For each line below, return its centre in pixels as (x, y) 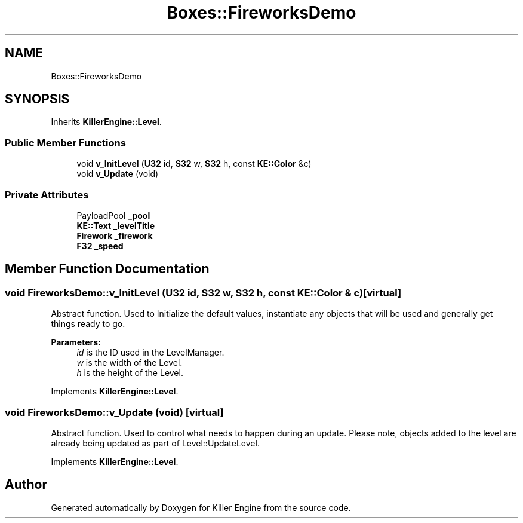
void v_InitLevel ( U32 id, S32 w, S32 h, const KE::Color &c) (194, 164)
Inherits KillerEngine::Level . (106, 122)
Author (26, 485)
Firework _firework (115, 235)
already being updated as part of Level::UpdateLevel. (155, 443)
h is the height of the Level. (130, 373)
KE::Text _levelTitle (116, 225)
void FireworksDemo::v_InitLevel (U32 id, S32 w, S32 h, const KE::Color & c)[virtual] (203, 293)
